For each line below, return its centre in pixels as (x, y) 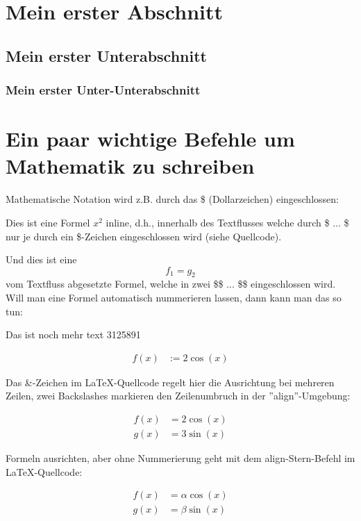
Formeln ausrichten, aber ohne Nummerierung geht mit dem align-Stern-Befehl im (180, 458)
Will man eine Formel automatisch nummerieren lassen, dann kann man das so (174, 298)
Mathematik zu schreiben (130, 166)
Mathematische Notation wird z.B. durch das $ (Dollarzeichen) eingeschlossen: (172, 199)
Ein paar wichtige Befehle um (150, 139)
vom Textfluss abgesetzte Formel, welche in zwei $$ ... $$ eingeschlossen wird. (171, 284)
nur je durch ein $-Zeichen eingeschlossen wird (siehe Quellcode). (144, 236)
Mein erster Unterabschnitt (106, 55)
